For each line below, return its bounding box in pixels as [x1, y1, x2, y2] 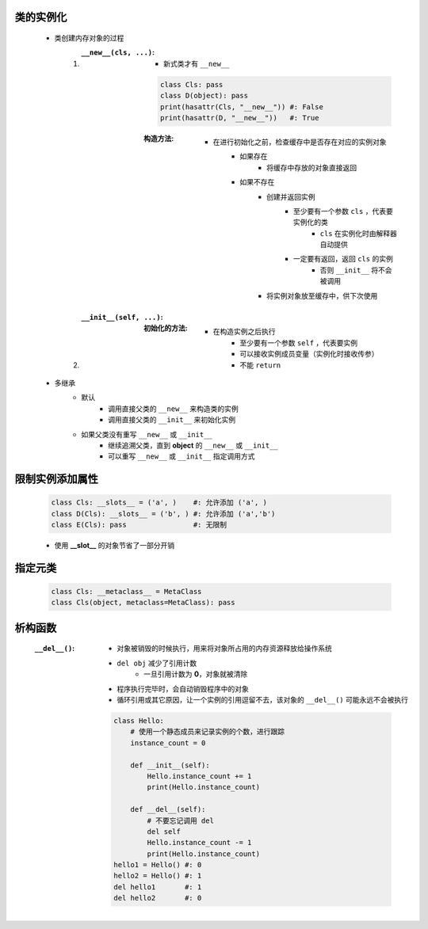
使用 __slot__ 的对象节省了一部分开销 [54, 541, 174, 550]
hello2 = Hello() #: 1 [113, 871, 202, 881]
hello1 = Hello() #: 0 [113, 860, 202, 870]
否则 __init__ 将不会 [319, 265, 392, 275]
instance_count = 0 [130, 738, 206, 748]
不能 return [239, 360, 281, 370]
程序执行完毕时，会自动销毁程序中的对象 [117, 683, 249, 693]
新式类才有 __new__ [163, 59, 230, 68]
